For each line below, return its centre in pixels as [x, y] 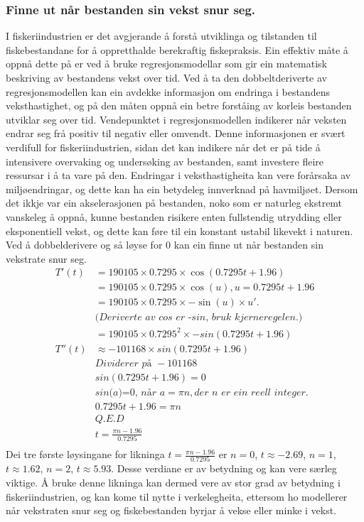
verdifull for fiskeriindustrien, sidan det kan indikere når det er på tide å [163, 147]
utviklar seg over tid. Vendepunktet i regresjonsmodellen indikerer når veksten [176, 119]
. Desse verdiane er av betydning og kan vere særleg [224, 468]
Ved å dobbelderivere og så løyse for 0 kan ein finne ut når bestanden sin [165, 245]
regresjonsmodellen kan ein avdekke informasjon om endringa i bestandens [168, 91]
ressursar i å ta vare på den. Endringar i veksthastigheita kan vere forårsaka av [178, 175]
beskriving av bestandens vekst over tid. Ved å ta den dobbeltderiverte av [166, 77]
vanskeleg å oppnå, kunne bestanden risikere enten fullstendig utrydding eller [174, 216]
